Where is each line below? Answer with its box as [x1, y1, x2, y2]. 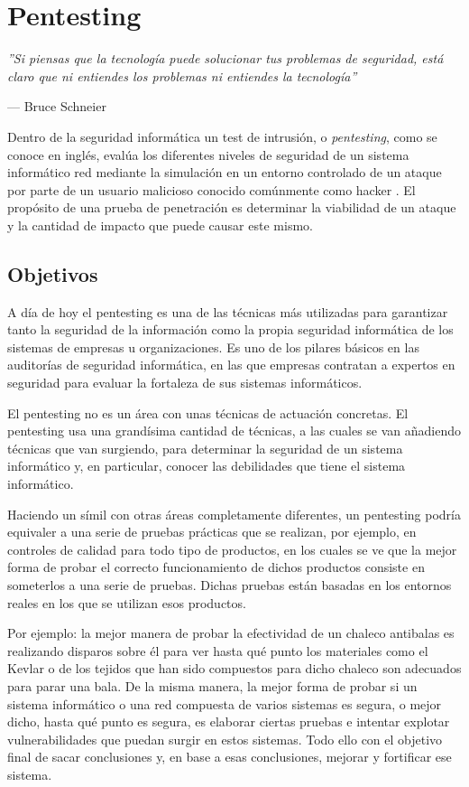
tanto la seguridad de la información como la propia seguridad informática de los [7, 320, 454, 339]
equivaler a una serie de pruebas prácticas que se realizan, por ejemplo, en [7, 522, 417, 541]
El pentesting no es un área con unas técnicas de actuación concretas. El [7, 403, 409, 422]
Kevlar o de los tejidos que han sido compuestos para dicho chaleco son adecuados [7, 659, 462, 678]
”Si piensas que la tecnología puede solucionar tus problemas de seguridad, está [7, 49, 444, 68]
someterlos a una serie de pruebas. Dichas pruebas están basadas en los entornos [7, 575, 452, 594]
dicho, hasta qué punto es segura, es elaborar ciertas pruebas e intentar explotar [7, 712, 450, 731]
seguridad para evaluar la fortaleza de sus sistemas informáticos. [7, 373, 363, 392]
